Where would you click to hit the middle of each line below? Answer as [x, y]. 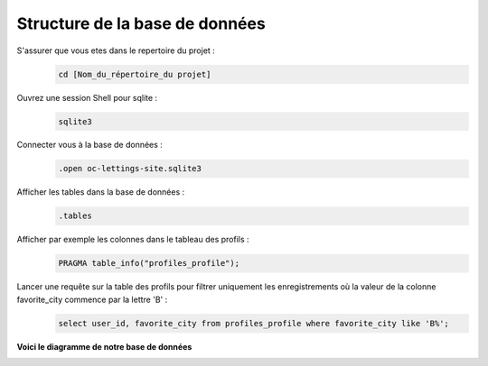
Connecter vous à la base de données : [89, 145]
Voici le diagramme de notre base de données [104, 346]
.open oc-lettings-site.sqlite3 [130, 169]
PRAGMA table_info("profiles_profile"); [149, 263]
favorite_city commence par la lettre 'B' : [92, 299]
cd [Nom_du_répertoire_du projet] [135, 74]
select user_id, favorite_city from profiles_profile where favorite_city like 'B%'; [253, 323]
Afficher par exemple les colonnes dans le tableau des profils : [133, 240]
